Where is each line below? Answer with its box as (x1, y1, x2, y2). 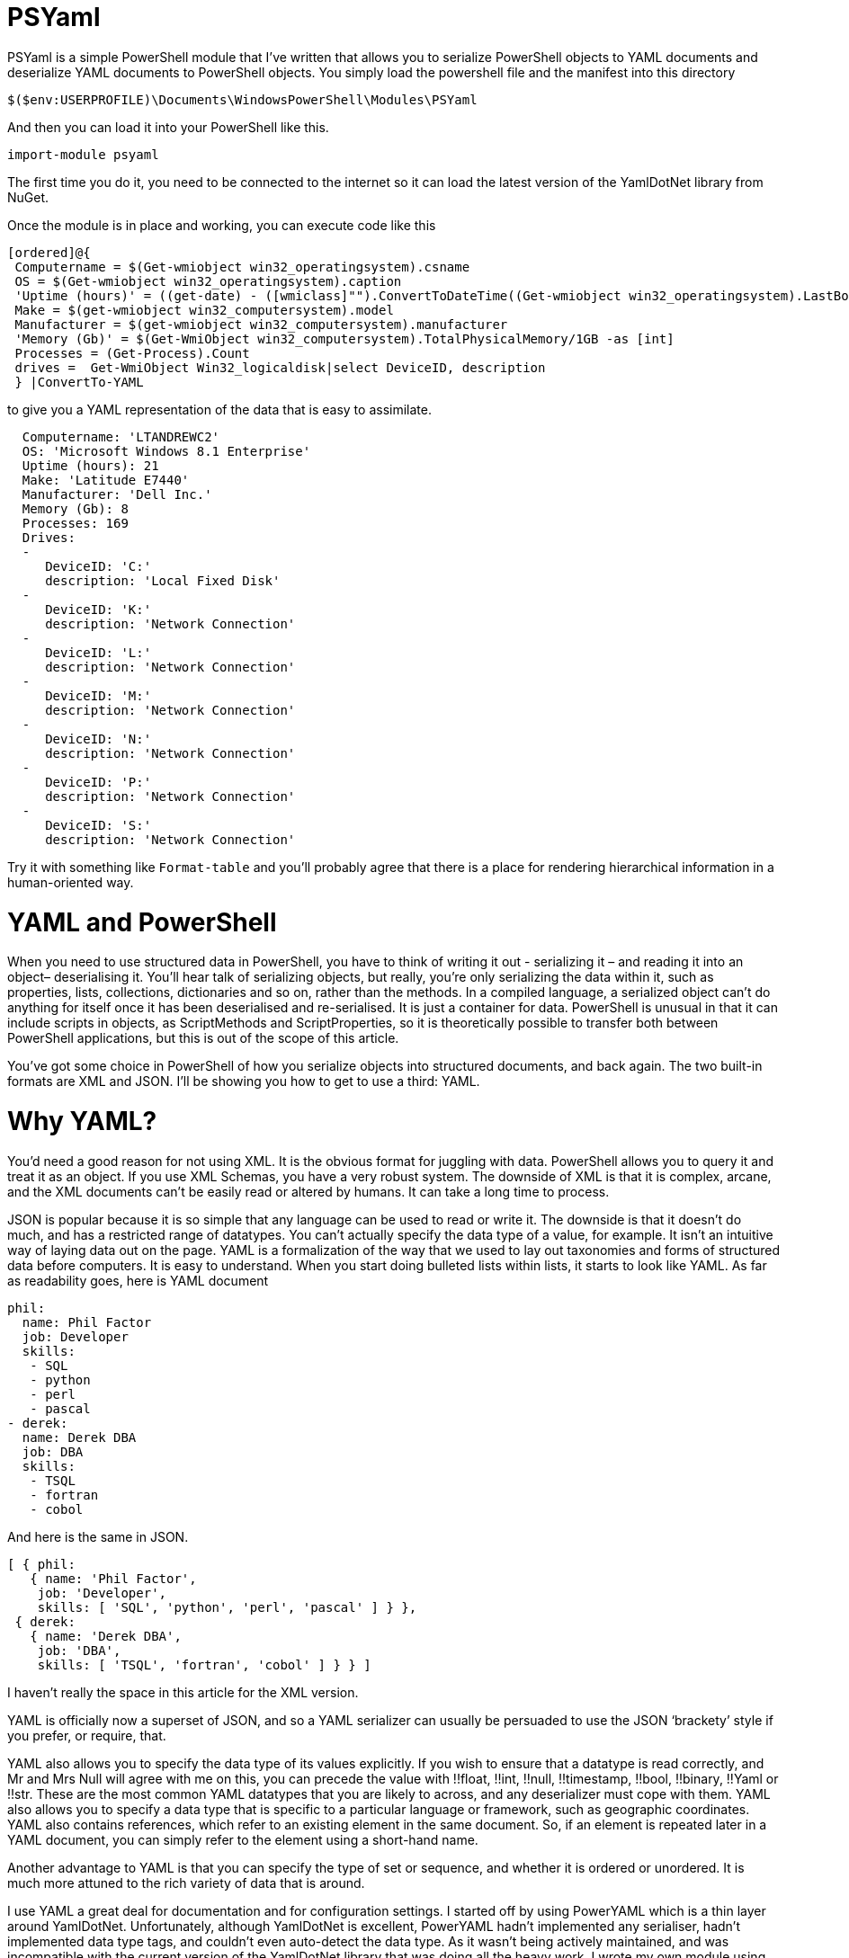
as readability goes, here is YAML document (7, 1272, 269, 1288)
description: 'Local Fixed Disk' (45, 573, 281, 588)
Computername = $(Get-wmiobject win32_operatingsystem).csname (14, 259, 470, 274)
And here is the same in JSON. (7, 1528, 189, 1544)
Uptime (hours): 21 (22, 458, 159, 473)
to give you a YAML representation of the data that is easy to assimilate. (7, 401, 432, 417)
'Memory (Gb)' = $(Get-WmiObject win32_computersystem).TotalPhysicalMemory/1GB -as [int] (14, 331, 675, 346)
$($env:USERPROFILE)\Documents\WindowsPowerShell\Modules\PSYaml (7, 92, 478, 107)
